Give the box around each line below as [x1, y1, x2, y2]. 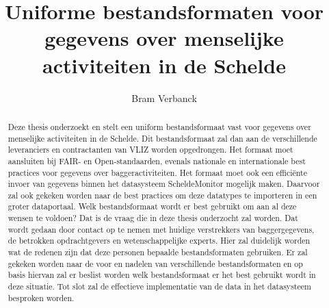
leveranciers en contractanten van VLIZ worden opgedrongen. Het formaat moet [8, 144, 293, 155]
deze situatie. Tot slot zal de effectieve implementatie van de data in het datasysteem [8, 281, 311, 292]
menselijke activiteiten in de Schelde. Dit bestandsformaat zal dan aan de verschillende [8, 132, 317, 144]
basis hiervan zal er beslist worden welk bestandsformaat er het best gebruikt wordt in [8, 269, 316, 281]
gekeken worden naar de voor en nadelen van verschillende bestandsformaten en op [8, 257, 303, 269]
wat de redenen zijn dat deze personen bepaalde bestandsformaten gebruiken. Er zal [8, 246, 308, 258]
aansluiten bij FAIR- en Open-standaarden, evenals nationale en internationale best [8, 155, 306, 166]
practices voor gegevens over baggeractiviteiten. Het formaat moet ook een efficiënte [8, 166, 308, 178]
